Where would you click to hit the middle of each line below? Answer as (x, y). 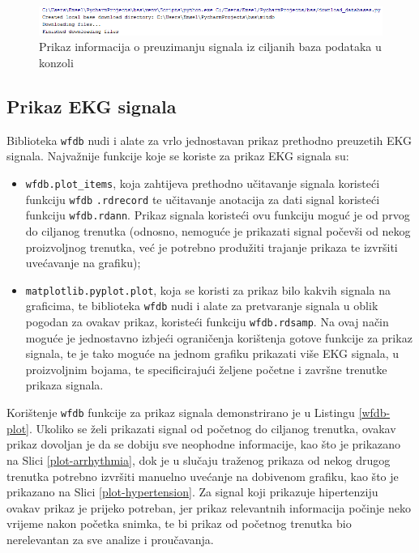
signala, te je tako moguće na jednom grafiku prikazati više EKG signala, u (212, 353)
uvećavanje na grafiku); (83, 263)
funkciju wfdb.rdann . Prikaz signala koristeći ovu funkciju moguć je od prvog (218, 215)
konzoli (56, 62)
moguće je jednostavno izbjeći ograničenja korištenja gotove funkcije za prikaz (219, 337)
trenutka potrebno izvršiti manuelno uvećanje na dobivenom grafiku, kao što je (203, 476)
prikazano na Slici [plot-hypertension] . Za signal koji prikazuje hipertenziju (192, 492)
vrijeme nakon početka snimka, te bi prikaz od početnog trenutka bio (179, 523)
